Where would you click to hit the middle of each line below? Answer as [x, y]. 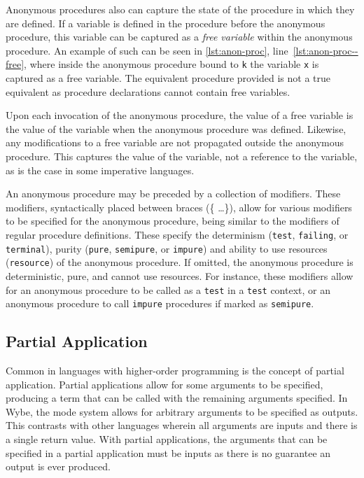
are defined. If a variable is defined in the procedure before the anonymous [166, 23]
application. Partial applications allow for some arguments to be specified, [164, 384]
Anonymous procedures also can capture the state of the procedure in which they [180, 9]
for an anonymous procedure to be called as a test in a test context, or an [168, 289]
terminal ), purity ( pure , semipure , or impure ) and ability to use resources [167, 248]
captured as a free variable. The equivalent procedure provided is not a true [168, 78]
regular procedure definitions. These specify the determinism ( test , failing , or [177, 234]
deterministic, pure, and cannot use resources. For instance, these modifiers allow [180, 275]
